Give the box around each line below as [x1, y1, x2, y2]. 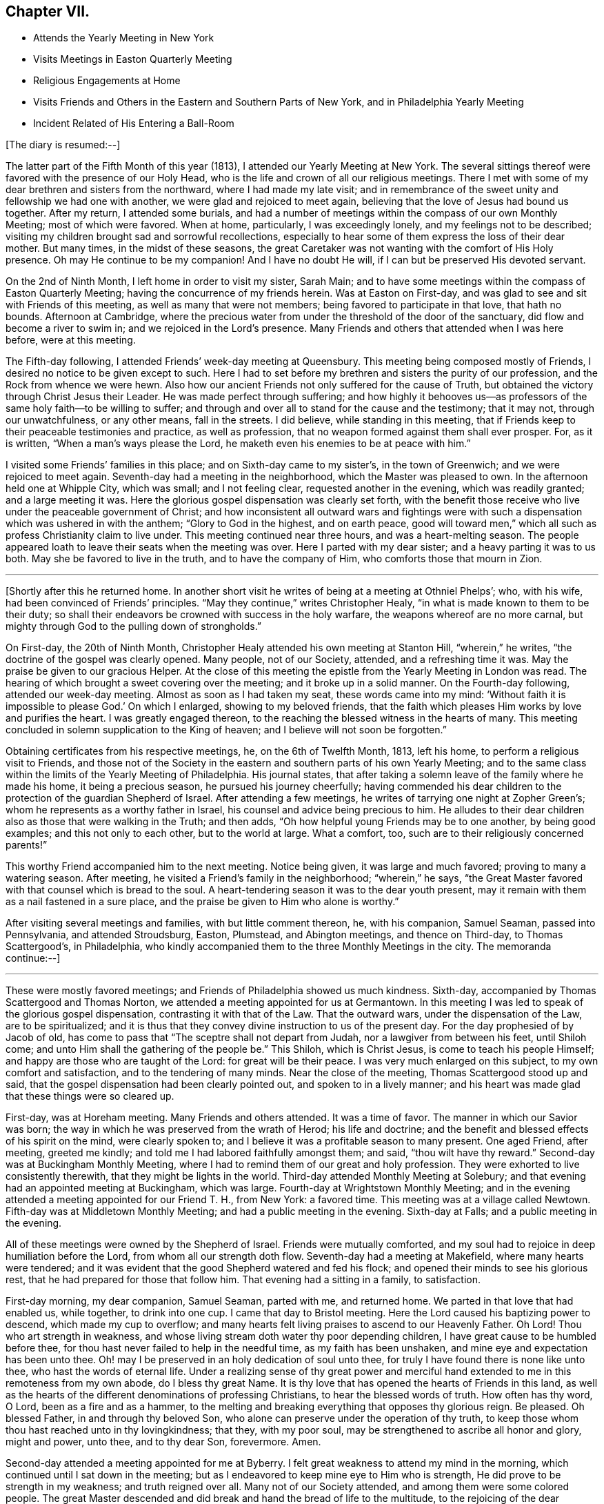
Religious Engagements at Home [33, 75, 181, 87]
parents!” [6, 839, 48, 851]
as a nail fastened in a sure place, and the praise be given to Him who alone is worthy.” [6, 896, 399, 908]
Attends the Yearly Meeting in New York [33, 32, 214, 44]
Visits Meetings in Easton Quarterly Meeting [33, 53, 232, 66]
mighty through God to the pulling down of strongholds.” [6, 620, 262, 633]
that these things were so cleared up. [6, 1090, 174, 1102]
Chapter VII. [6, 3, 90, 20]
